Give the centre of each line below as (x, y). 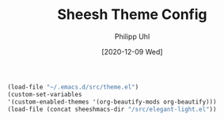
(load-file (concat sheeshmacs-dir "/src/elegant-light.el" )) (112, 109)
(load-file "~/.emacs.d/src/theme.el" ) (73, 87)
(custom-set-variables (45, 94)
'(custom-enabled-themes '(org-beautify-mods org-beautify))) (112, 102)
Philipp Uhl (132, 36)
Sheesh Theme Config (132, 15)
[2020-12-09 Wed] (132, 51)
